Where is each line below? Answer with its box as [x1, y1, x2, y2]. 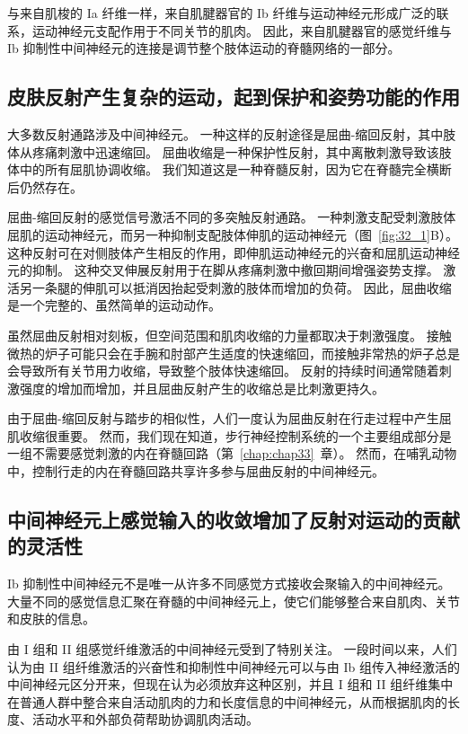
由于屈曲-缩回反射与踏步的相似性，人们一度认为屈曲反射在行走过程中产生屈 [7, 409, 452, 428]
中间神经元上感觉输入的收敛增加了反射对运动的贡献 [7, 506, 460, 534]
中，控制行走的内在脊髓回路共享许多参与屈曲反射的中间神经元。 [7, 462, 384, 481]
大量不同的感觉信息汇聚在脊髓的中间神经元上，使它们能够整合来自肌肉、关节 [7, 591, 460, 610]
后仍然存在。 [7, 177, 83, 196]
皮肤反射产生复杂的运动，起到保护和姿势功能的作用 [7, 83, 460, 111]
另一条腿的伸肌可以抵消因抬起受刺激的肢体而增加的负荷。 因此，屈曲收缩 [19, 278, 452, 296]
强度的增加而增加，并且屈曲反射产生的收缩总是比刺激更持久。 [19, 378, 384, 397]
